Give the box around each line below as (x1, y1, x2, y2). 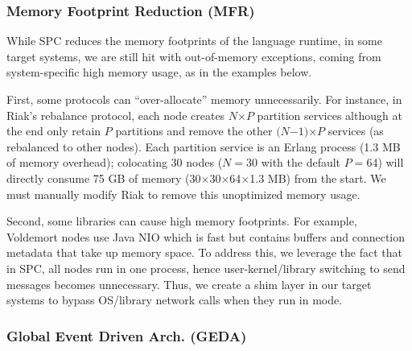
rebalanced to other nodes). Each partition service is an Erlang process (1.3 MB (6, 138, 401, 155)
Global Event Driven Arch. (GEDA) (6, 325, 247, 345)
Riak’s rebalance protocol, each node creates (6, 106, 225, 123)
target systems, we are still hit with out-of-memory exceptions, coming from (6, 47, 381, 64)
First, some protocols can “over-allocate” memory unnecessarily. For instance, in (6, 91, 402, 107)
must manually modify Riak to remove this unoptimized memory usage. (6, 185, 360, 202)
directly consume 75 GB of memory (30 (6, 169, 201, 186)
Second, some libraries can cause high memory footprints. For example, (6, 213, 357, 229)
